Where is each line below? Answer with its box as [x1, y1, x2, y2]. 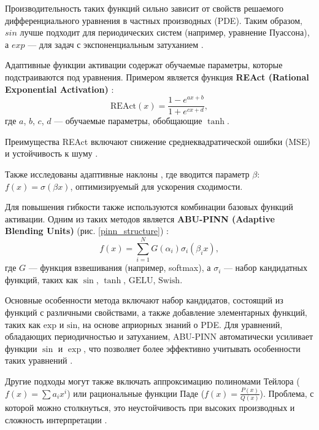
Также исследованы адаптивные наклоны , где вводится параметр [5, 168, 250, 181]
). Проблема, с [259, 386, 314, 399]
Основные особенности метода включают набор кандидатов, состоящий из [5, 294, 283, 307]
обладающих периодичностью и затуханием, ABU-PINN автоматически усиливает [5, 330, 313, 343]
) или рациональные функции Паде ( [67, 386, 205, 399]
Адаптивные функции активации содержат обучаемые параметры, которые [5, 58, 283, 71]
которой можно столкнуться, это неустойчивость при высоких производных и [5, 401, 295, 414]
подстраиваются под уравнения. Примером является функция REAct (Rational [5, 70, 309, 83]
